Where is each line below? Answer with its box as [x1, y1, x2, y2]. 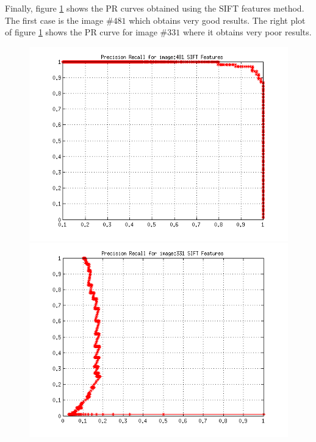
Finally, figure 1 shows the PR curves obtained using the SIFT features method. [5, 2, 304, 14]
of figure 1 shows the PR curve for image [5, 26, 157, 38]
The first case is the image [5, 13, 104, 26]
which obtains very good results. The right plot [129, 13, 306, 26]
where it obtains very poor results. [182, 26, 312, 38]
